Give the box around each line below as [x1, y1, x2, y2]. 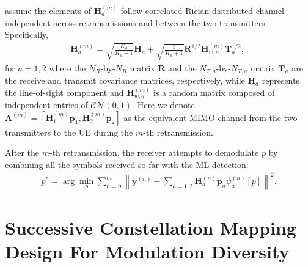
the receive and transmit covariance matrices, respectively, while [5, 74, 245, 87]
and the [168, 61, 197, 74]
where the [49, 61, 86, 74]
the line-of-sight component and [5, 86, 124, 98]
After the [5, 146, 40, 159]
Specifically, [5, 28, 49, 41]
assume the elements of [5, 4, 91, 16]
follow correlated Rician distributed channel [120, 4, 285, 16]
